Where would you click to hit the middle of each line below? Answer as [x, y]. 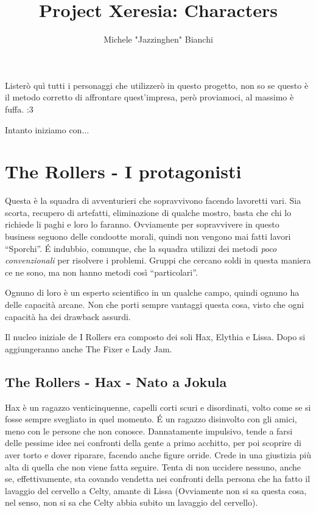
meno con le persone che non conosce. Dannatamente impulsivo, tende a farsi [149, 431]
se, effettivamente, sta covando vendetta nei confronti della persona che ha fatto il [158, 479]
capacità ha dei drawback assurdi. [68, 316]
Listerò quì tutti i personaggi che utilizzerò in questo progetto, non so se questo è [157, 85]
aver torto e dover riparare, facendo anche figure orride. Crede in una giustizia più [158, 454]
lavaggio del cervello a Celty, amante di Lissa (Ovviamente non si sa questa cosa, [156, 490]
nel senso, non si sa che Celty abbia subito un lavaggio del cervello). [132, 502]
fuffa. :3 [19, 109]
